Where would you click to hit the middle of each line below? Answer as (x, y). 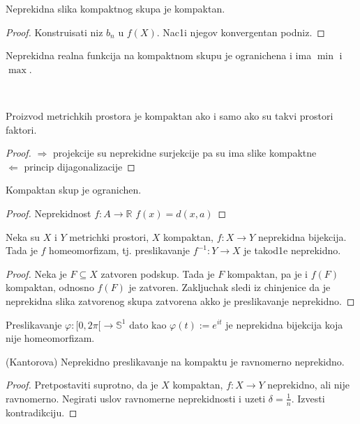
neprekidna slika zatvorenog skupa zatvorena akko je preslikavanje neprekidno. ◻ (180, 300)
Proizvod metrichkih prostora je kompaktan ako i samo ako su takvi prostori (170, 115)
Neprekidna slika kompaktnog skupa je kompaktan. (115, 8)
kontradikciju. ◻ (42, 412)
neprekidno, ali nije (308, 385)
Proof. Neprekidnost (48, 213)
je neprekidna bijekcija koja (284, 324)
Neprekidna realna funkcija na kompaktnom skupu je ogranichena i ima (159, 55)
